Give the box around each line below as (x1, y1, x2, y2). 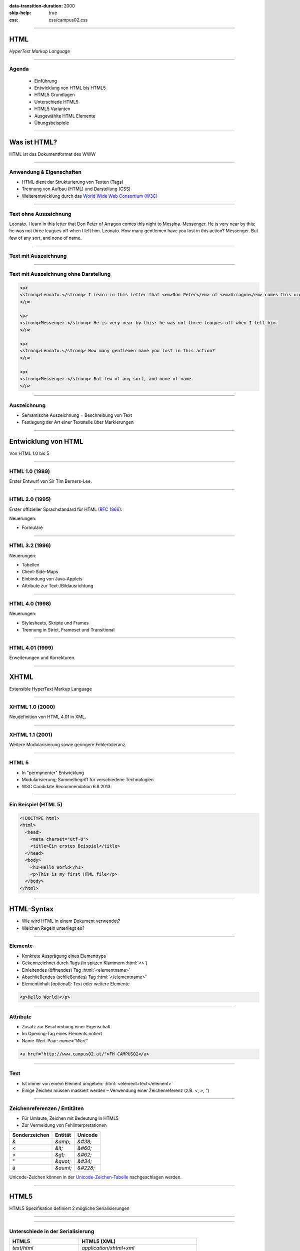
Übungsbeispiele (34, 120, 69, 126)
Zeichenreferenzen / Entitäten (9, 1105, 84, 1112)
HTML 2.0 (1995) (9, 496, 51, 503)
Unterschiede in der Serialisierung (9, 1227, 94, 1234)
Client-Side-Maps (21, 568, 58, 575)
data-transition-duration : (9, 3, 63, 9)
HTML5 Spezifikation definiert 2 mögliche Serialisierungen (9, 1205, 129, 1211)
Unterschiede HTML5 (34, 99, 78, 105)
